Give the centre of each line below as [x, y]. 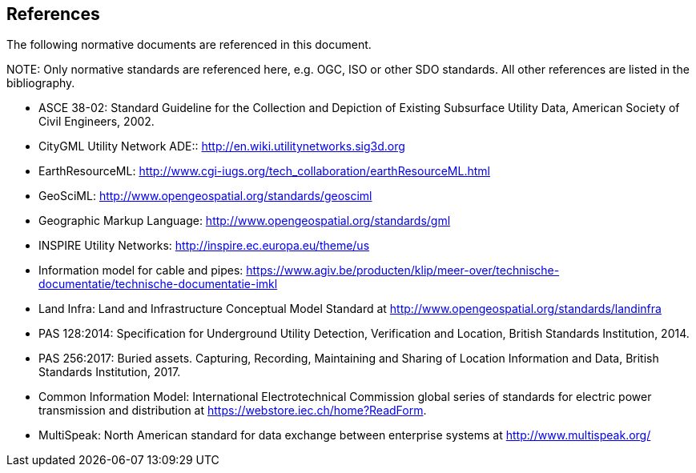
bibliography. [41, 83]
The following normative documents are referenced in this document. [189, 45]
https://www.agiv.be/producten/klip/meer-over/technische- [403, 271]
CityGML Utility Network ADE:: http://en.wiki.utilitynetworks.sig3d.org [222, 146]
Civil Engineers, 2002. [97, 122]
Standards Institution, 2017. [110, 372]
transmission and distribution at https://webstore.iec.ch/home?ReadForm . [233, 411]
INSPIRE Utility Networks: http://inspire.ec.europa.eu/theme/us [204, 246]
